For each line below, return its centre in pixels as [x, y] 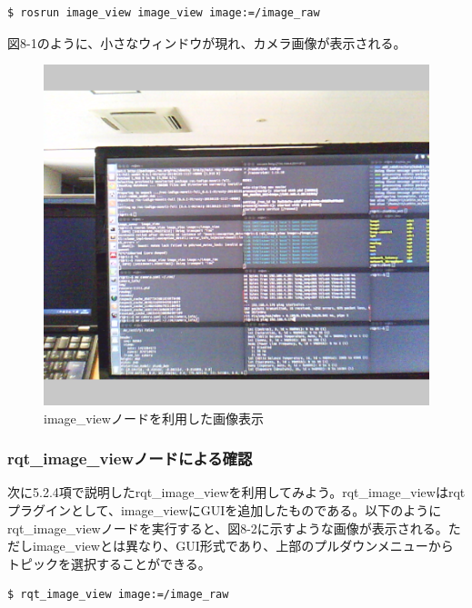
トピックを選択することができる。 [109, 563]
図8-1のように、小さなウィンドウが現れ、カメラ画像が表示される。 [207, 42]
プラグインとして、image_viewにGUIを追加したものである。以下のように [225, 510]
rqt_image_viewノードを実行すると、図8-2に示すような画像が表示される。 [228, 528]
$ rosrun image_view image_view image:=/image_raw [164, 13]
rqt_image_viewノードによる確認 [130, 458]
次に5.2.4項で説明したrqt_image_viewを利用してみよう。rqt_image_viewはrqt [236, 492]
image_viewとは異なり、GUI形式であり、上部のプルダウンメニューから [243, 546]
